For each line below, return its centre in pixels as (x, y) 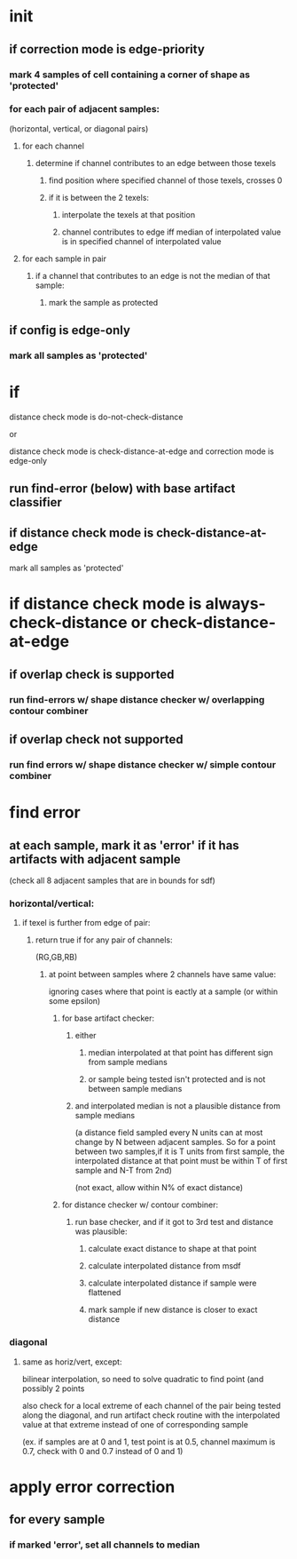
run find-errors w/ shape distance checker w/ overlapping (137, 699)
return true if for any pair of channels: (104, 940)
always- (235, 604)
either (86, 1036)
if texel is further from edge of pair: (86, 923)
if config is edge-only (70, 330)
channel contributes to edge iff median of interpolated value (172, 232)
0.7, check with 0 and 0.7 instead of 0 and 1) (102, 1451)
